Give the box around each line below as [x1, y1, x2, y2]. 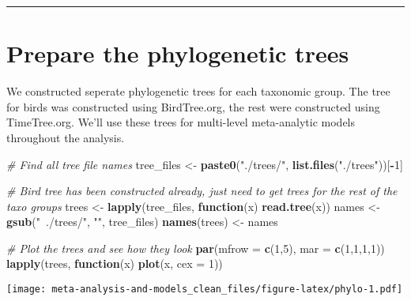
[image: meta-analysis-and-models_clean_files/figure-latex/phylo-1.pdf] [6, 284, 403, 295]
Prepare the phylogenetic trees [6, 37, 349, 70]
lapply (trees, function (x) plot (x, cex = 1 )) [6, 255, 223, 272]
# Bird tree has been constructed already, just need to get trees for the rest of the [6, 182, 398, 199]
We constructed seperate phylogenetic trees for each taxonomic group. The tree [6, 83, 390, 100]
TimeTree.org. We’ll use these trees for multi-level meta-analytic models [6, 114, 356, 130]
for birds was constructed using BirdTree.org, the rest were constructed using [6, 98, 380, 115]
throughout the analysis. [6, 129, 125, 145]
